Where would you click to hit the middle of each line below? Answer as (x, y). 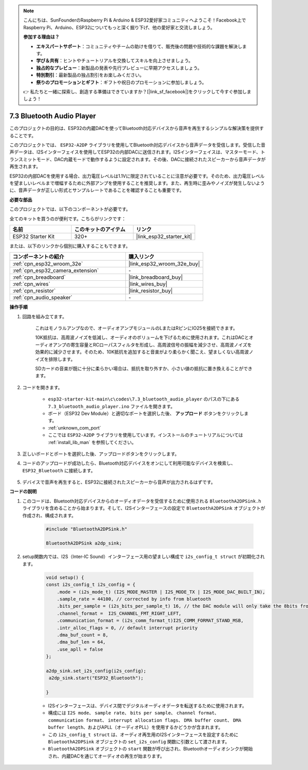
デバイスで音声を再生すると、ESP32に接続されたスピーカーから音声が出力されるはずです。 (119, 482)
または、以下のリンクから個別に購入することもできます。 (70, 246)
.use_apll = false (80, 649)
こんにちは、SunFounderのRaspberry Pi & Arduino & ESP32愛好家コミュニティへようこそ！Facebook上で (135, 20)
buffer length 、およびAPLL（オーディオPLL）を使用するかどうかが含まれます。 (136, 727)
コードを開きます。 (42, 387)
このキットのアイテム (100, 229)
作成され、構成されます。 (49, 515)
